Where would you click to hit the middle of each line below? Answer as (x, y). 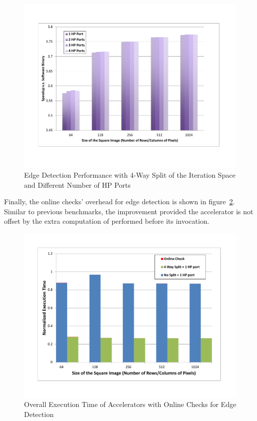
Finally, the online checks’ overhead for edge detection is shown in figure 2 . (119, 201)
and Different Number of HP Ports (77, 184)
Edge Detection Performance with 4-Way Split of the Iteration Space (130, 175)
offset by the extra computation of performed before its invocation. (107, 221)
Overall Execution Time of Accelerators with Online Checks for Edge (130, 404)
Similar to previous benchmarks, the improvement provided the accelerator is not (129, 211)
